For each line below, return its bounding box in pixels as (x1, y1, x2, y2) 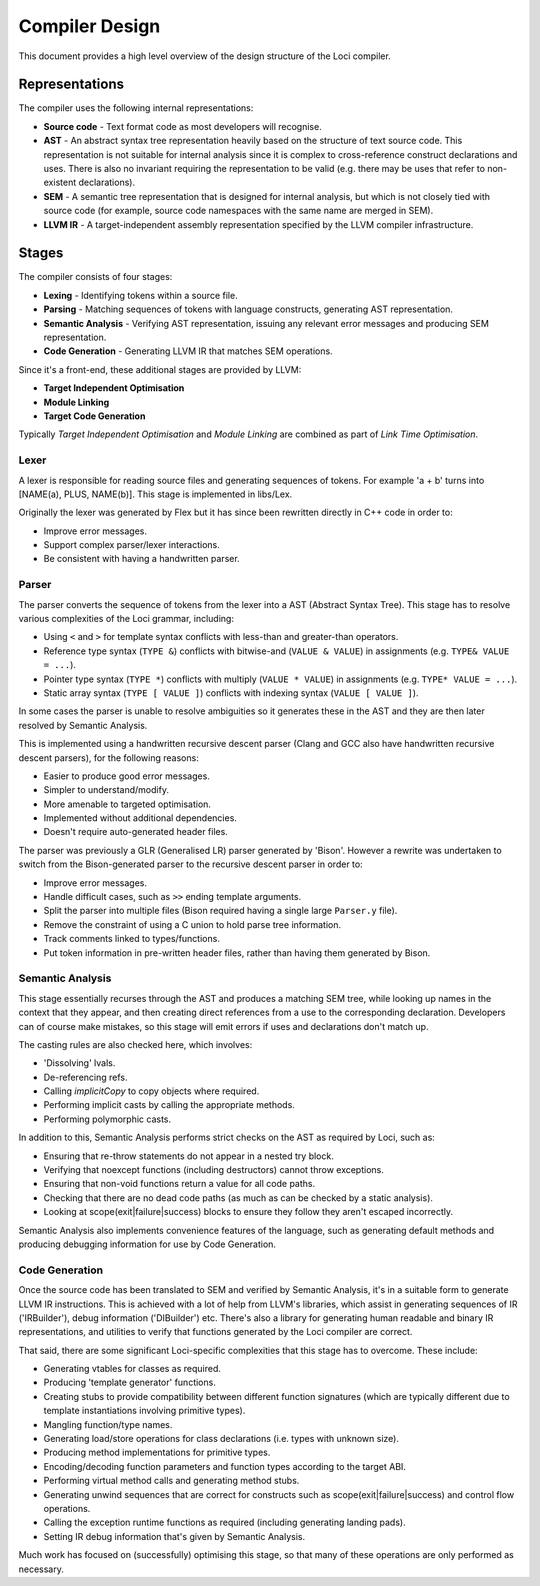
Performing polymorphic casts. (43, 1113, 172, 1125)
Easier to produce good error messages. (43, 770, 210, 782)
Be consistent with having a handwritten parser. (43, 553, 240, 565)
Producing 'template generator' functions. (43, 1376, 217, 1389)
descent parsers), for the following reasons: (18, 751, 199, 764)
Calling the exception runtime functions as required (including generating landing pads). (43, 1516, 406, 1529)
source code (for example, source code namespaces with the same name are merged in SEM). (43, 205, 434, 217)
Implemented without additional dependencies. (43, 812, 237, 824)
